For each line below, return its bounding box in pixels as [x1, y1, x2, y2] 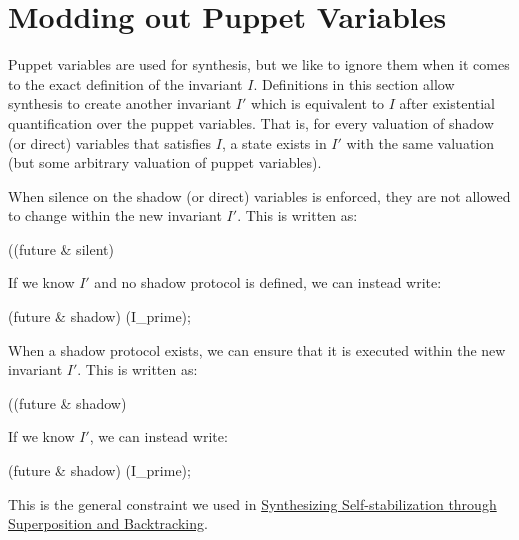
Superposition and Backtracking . [8, 513, 208, 534]
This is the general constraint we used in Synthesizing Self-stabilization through [8, 493, 497, 514]
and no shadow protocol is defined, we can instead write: [94, 272, 442, 293]
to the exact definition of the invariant [8, 73, 243, 94]
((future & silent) [8, 238, 114, 259]
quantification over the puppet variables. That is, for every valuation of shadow [8, 112, 494, 133]
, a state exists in [221, 132, 327, 153]
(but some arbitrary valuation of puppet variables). [8, 152, 322, 173]
